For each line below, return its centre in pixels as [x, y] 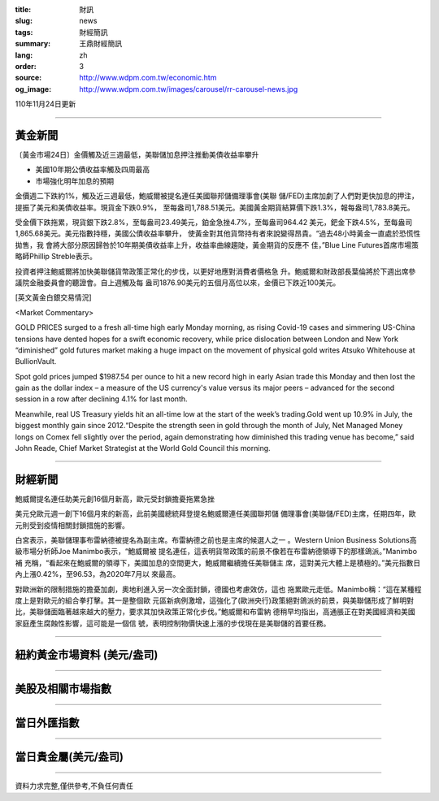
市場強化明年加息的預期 [74, 181]
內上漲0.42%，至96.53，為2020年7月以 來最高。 [98, 574]
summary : [33, 44]
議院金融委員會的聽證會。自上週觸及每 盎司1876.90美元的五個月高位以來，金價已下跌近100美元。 [178, 282]
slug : [24, 21]
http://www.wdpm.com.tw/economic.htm [148, 78]
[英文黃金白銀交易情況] [54, 297]
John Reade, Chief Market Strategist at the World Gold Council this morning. [143, 448]
